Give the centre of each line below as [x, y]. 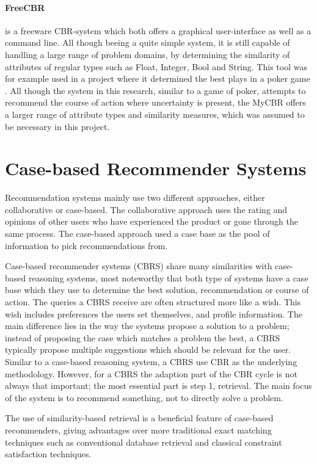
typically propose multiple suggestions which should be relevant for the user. [148, 350]
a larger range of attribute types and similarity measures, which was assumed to [155, 114]
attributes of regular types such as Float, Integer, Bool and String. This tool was [156, 66]
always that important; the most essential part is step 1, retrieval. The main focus [158, 386]
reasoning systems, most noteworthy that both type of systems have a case [168, 277]
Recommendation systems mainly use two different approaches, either [135, 198]
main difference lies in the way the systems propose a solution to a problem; [147, 326]
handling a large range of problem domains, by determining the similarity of [148, 54]
